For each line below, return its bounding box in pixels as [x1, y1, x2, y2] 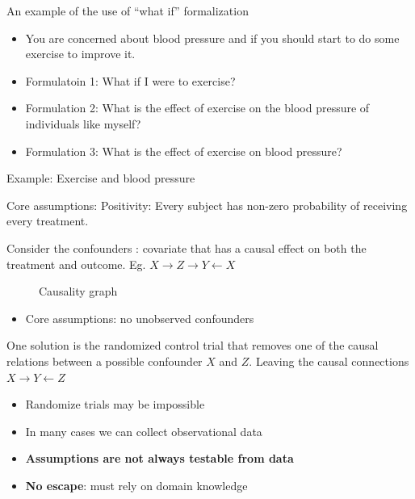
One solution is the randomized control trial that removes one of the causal [6, 337, 379, 354]
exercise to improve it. [25, 45, 136, 62]
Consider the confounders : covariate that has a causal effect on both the [6, 239, 367, 256]
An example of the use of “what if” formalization [6, 2, 249, 19]
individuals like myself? [25, 115, 141, 132]
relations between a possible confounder [6, 352, 203, 369]
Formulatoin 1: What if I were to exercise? [25, 72, 236, 89]
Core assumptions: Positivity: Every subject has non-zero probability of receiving [6, 196, 408, 213]
